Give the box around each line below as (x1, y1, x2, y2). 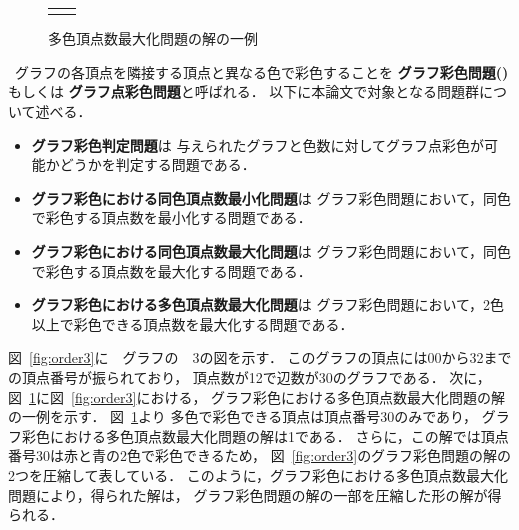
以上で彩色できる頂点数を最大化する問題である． (31, 313, 354, 334)
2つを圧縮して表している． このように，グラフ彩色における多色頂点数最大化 (8, 464, 509, 485)
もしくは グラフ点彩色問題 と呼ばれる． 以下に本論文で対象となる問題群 (8, 81, 479, 102)
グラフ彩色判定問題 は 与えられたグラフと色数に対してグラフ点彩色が (31, 134, 485, 155)
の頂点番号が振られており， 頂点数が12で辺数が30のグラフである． (8, 366, 445, 387)
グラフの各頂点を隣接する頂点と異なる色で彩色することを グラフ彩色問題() (14, 61, 509, 82)
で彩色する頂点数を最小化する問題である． (31, 207, 312, 228)
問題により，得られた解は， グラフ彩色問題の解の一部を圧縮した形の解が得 (8, 484, 502, 505)
